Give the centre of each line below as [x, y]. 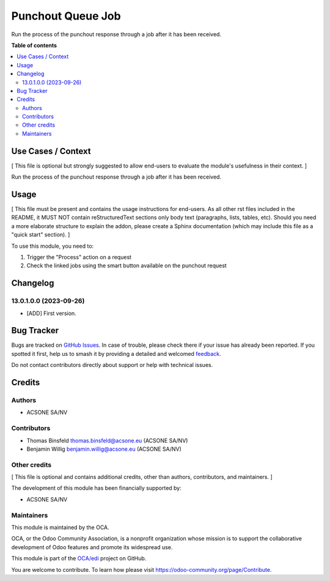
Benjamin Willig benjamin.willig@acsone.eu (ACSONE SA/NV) [104, 449]
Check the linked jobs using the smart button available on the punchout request [127, 265]
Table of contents [34, 45]
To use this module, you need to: [53, 246]
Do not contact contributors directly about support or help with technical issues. [112, 365]
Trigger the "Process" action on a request [79, 257]
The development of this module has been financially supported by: [96, 488]
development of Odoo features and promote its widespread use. [92, 547]
